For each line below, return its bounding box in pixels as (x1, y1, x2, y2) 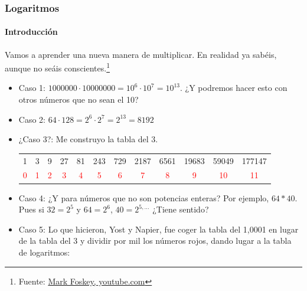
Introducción (5, 25, 58, 38)
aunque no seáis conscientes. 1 (5, 60, 110, 74)
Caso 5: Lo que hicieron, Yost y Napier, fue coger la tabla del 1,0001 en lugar (18, 223, 299, 235)
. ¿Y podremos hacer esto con (180, 81, 288, 94)
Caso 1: (18, 81, 45, 94)
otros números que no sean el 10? (18, 93, 139, 106)
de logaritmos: (18, 246, 70, 258)
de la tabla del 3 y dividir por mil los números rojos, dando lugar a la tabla (18, 234, 292, 247)
